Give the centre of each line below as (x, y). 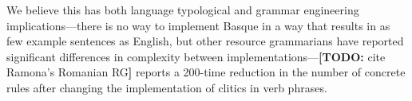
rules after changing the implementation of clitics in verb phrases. (167, 87)
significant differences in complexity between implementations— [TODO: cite (196, 56)
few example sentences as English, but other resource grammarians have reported (205, 41)
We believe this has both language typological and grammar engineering (183, 10)
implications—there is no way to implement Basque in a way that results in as (198, 25)
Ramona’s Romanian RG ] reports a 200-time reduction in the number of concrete (206, 72)
